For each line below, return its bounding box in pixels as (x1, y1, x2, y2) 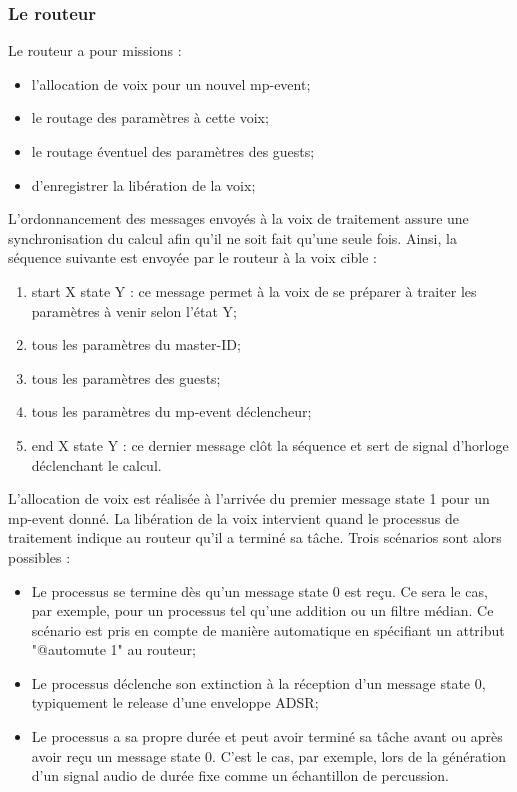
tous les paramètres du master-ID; (31, 334, 241, 355)
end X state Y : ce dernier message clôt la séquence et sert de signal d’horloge (31, 434, 509, 455)
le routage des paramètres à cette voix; (31, 107, 269, 128)
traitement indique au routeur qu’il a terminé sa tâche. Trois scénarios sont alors (8, 527, 502, 548)
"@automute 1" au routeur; (31, 639, 196, 660)
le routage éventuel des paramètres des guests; (31, 141, 315, 161)
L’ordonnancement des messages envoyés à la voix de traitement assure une (8, 208, 469, 229)
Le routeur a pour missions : (8, 40, 182, 61)
